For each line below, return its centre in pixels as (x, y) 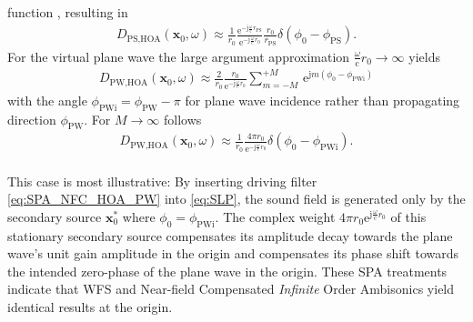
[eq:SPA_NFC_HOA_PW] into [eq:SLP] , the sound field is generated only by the (236, 199)
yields (424, 56)
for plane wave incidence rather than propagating (322, 100)
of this (408, 216)
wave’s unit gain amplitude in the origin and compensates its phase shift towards (233, 253)
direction (32, 119)
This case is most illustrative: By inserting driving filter (162, 181)
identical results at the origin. (90, 306)
